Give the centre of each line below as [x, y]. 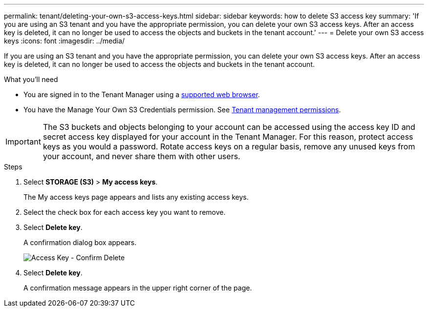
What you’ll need [31, 79]
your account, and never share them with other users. [141, 156]
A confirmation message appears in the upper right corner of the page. [138, 288]
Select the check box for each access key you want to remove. [125, 212]
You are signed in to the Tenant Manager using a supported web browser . [142, 94]
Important [23, 142]
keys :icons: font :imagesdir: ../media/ [64, 41]
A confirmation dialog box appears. [80, 242]
